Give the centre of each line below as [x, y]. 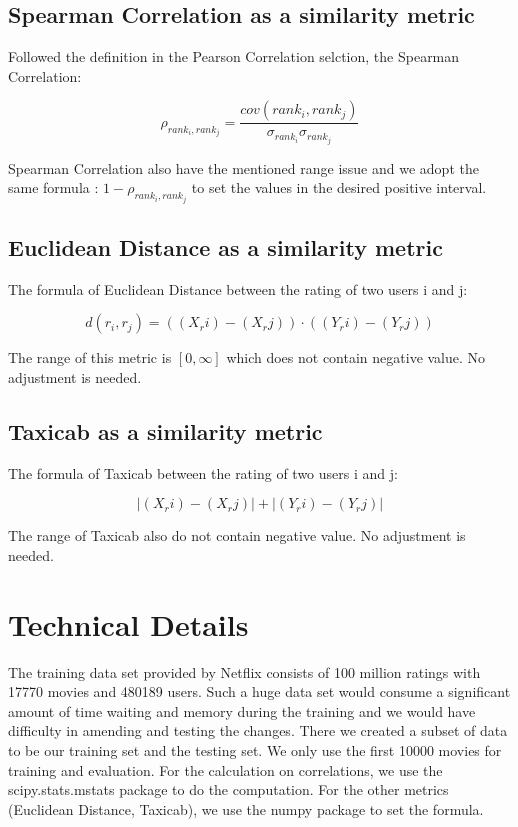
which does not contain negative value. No [356, 357]
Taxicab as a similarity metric [165, 430]
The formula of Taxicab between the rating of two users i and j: [203, 472]
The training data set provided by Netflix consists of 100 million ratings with [244, 671]
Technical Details [128, 623]
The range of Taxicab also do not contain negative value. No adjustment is [237, 535]
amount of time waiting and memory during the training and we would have [242, 710]
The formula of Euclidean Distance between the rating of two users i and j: [238, 288]
